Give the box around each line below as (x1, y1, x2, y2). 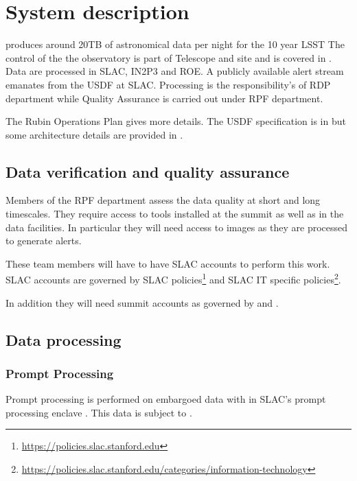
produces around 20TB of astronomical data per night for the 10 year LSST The (5, 37, 345, 51)
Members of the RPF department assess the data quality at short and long (5, 193, 321, 207)
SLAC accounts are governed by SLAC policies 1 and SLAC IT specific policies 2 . (5, 270, 341, 287)
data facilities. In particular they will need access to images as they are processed (5, 220, 348, 234)
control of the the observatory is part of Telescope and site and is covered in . (5, 50, 332, 64)
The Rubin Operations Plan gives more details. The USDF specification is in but (5, 114, 346, 128)
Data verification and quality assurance (5, 161, 290, 182)
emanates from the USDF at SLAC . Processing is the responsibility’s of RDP (5, 77, 331, 91)
